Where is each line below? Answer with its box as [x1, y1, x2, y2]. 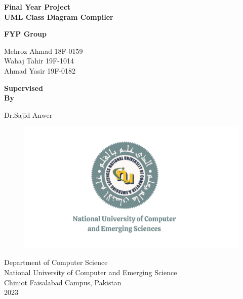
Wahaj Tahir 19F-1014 [4, 55, 74, 66]
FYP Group [4, 28, 47, 39]
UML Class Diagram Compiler [4, 11, 113, 22]
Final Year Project [4, 2, 71, 12]
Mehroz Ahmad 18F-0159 [4, 45, 83, 56]
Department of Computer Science [4, 257, 108, 268]
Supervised [4, 82, 43, 93]
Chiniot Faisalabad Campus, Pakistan [4, 277, 121, 287]
